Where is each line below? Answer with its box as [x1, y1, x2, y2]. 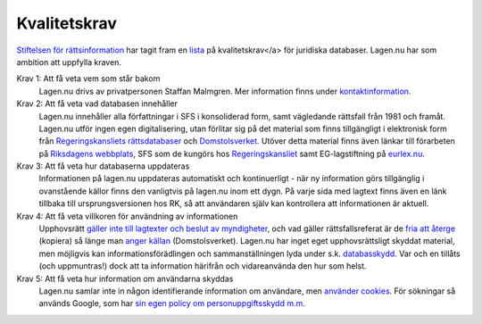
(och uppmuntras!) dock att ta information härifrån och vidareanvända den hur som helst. [38, 261, 367, 271]
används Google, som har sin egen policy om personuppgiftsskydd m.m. [38, 298, 305, 309]
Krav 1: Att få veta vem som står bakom [16, 73, 161, 84]
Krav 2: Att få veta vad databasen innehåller [16, 98, 178, 109]
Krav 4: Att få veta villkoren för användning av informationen [16, 211, 238, 221]
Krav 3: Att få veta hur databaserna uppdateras [16, 161, 190, 171]
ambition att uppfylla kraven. [16, 56, 122, 67]
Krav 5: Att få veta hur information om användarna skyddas [16, 273, 234, 284]
